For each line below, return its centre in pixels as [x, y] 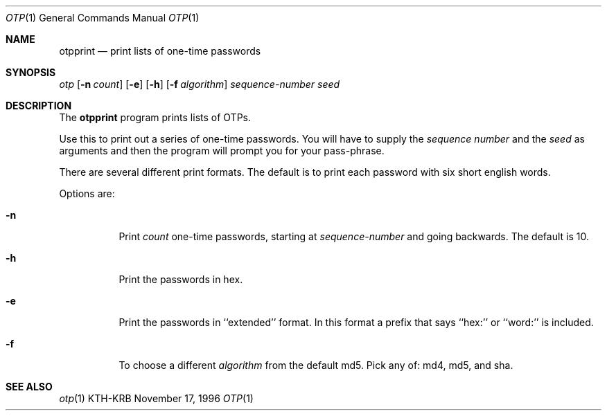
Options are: [87, 193]
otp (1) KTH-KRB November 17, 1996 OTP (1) [156, 398]
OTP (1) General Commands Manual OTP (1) [103, 18]
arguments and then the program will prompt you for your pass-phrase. [222, 151]
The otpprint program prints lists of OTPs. [155, 117]
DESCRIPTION [39, 106]
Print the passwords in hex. [181, 279]
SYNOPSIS [31, 72]
